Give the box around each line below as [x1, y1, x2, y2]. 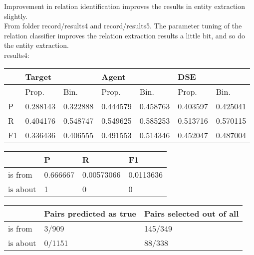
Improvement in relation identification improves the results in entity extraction [4, 1, 246, 11]
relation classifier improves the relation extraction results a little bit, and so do [4, 30, 245, 40]
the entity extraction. [4, 40, 69, 50]
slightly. [4, 10, 28, 21]
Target [25, 70, 52, 82]
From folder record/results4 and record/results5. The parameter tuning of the [4, 20, 242, 31]
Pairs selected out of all [144, 207, 239, 219]
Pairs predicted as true [44, 207, 137, 219]
